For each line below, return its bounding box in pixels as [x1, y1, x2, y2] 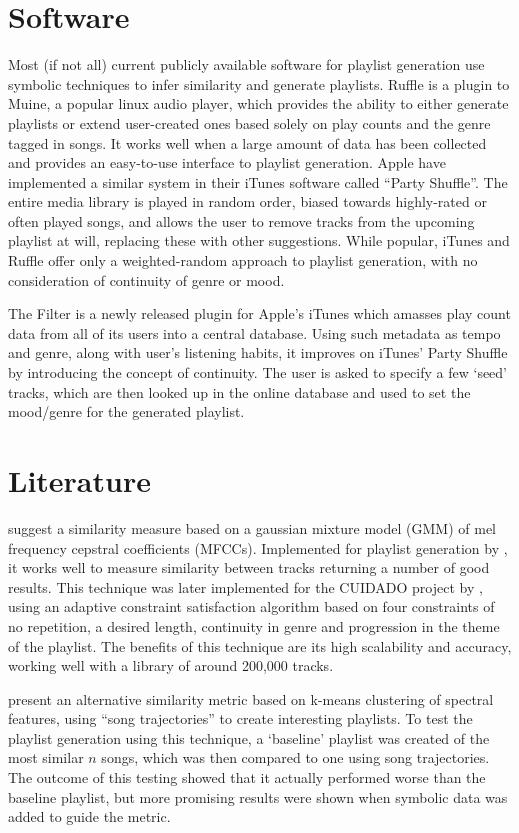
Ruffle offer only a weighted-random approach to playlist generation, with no [8, 250, 478, 271]
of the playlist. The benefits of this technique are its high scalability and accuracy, [8, 635, 512, 656]
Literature [8, 460, 151, 500]
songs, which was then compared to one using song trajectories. [101, 747, 490, 768]
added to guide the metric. [8, 806, 171, 827]
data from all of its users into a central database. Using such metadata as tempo [8, 322, 501, 343]
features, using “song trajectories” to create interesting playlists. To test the [8, 708, 473, 729]
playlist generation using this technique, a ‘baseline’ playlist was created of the [8, 727, 490, 748]
